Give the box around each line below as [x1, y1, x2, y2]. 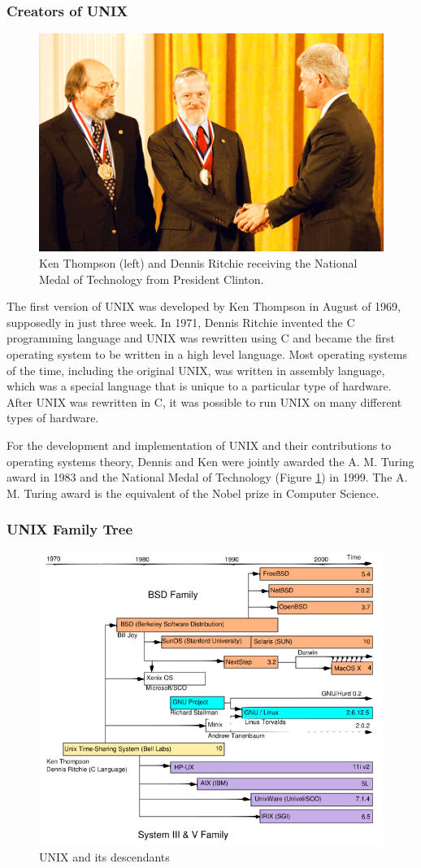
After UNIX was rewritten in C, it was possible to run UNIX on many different [7, 393, 402, 410]
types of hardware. [7, 409, 99, 426]
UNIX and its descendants [39, 848, 170, 866]
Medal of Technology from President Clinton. [39, 270, 264, 287]
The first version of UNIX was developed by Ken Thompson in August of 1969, [7, 298, 401, 315]
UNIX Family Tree [7, 519, 133, 539]
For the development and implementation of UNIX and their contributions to [7, 436, 392, 453]
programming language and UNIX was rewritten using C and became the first [7, 329, 395, 347]
